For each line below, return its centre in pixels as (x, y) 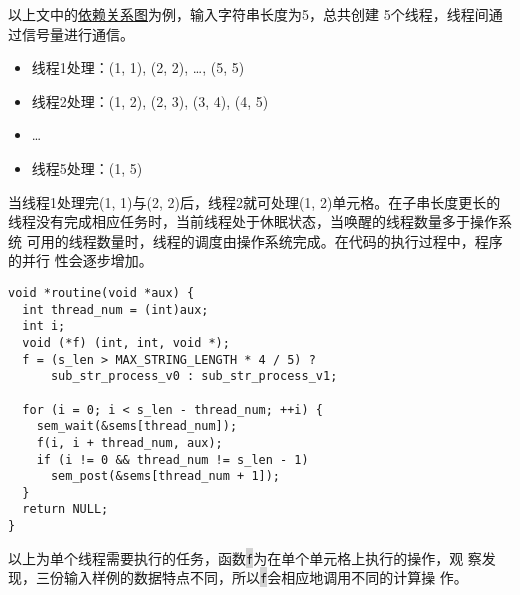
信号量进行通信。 (77, 33)
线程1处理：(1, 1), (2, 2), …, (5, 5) (138, 67)
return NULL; (65, 509)
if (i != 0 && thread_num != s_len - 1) (172, 459)
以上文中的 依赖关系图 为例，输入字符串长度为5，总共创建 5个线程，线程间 (248, 14)
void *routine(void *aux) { (101, 292)
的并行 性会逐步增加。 (80, 260)
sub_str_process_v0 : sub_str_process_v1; (194, 376)
